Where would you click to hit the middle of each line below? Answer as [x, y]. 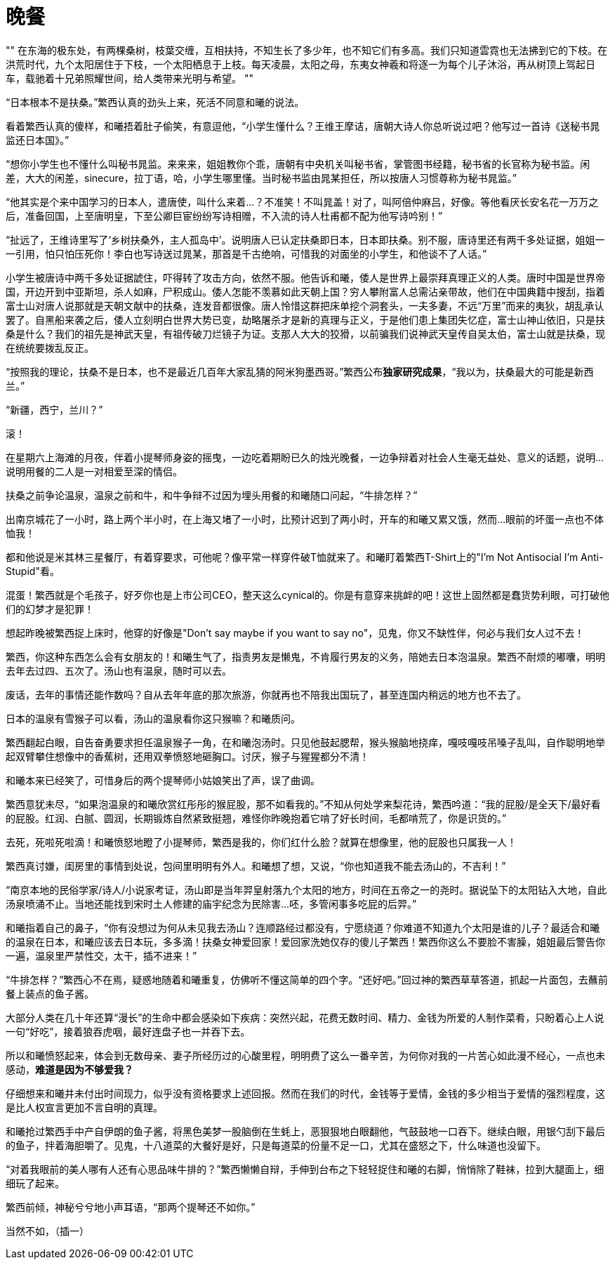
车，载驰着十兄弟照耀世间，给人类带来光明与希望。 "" [130, 78]
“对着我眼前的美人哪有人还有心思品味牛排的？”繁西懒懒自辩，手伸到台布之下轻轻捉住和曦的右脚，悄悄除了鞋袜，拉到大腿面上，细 [305, 1169]
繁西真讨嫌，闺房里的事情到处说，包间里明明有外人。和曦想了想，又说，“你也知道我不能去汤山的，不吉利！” [256, 866]
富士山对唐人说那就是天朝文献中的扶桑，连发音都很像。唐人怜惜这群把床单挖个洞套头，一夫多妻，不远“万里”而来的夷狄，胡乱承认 [305, 305]
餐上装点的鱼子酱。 [50, 993]
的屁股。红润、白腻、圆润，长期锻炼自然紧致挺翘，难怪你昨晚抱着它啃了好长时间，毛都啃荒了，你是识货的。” [256, 818]
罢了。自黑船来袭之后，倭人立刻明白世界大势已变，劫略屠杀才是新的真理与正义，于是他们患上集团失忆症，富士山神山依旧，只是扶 [305, 319]
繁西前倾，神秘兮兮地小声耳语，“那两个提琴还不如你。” [131, 1207]
